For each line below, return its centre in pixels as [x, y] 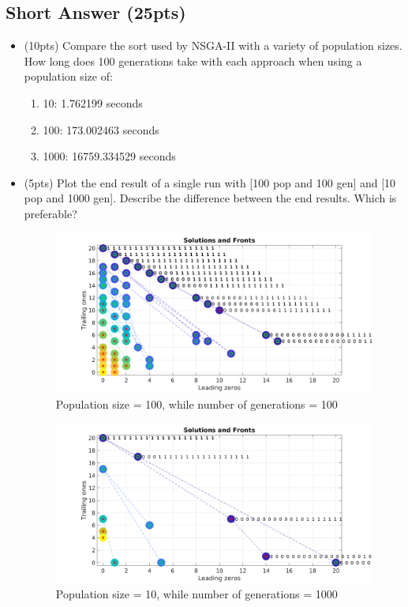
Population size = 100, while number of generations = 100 [197, 403]
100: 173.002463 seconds [101, 129]
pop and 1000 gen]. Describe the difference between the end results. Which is [210, 198]
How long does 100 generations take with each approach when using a [193, 60]
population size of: [68, 76]
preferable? [51, 213]
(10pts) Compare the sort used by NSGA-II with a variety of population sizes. [213, 45]
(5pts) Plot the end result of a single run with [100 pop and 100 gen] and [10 [210, 182]
